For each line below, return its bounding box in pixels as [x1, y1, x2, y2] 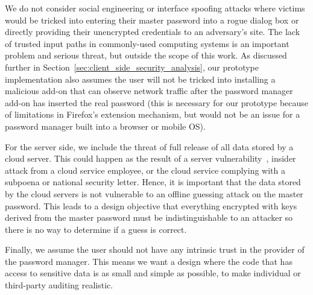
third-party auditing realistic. [5, 279, 113, 291]
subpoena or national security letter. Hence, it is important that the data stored [5, 176, 301, 188]
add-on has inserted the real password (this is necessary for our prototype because [5, 96, 309, 109]
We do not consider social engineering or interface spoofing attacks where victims [5, 2, 305, 14]
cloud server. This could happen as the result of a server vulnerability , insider [5, 152, 296, 165]
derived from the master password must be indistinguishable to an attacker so [5, 211, 293, 224]
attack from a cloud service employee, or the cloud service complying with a [5, 163, 285, 176]
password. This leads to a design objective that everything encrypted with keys [5, 199, 297, 212]
